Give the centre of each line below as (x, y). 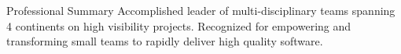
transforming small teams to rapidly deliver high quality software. (165, 41)
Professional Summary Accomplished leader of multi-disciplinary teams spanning (201, 10)
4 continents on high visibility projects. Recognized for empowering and (179, 25)
